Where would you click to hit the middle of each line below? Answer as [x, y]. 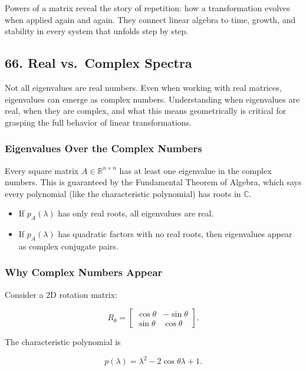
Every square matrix [42, 170]
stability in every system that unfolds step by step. [97, 31]
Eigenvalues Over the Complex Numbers [103, 148]
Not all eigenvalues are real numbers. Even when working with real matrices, [143, 87]
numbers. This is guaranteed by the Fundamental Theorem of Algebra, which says [153, 182]
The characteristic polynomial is [63, 342]
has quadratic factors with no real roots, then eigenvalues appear [175, 234]
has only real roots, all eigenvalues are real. [136, 213]
